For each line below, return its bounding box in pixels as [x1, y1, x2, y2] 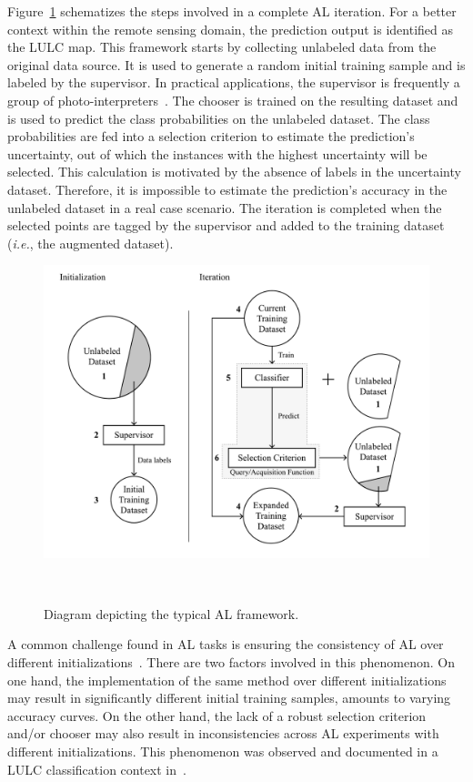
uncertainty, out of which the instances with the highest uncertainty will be [7, 144, 428, 163]
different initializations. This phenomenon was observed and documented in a [7, 741, 438, 760]
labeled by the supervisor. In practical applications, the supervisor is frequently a [7, 73, 460, 92]
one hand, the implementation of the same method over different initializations [7, 670, 447, 689]
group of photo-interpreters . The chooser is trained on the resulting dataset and [7, 90, 458, 109]
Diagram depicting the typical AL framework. [44, 604, 299, 623]
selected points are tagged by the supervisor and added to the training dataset [7, 216, 445, 235]
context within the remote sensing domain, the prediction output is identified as [7, 19, 454, 38]
